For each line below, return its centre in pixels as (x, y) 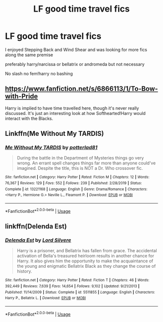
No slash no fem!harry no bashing (39, 73)
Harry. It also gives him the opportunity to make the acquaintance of (85, 261)
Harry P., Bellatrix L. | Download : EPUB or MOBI (46, 298)
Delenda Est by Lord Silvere (38, 240)
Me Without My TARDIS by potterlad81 (51, 147)
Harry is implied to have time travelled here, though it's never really (72, 108)
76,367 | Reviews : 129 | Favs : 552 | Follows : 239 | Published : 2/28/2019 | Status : (73, 183)
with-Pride (21, 96)
